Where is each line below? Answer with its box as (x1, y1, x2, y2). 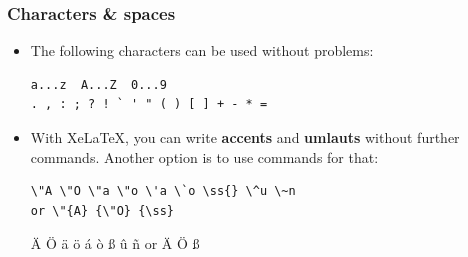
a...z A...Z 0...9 (30, 77, 167, 92)
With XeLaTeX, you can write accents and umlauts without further (30, 127, 460, 147)
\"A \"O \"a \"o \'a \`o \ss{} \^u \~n (30, 184, 296, 199)
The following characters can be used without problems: (30, 40, 374, 61)
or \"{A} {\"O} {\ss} (30, 203, 174, 218)
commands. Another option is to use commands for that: (30, 146, 379, 167)
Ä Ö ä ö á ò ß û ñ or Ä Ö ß (30, 233, 200, 254)
